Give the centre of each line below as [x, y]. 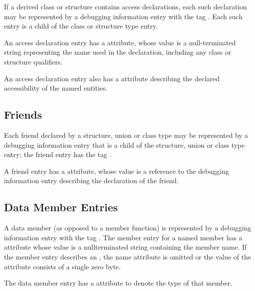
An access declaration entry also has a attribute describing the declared [112, 78]
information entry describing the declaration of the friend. [91, 180]
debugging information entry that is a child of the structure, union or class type [124, 145]
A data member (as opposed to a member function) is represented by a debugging [128, 228]
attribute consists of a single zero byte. [63, 266]
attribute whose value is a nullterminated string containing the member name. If [126, 247]
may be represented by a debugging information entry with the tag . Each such [123, 16]
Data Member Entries [61, 207]
